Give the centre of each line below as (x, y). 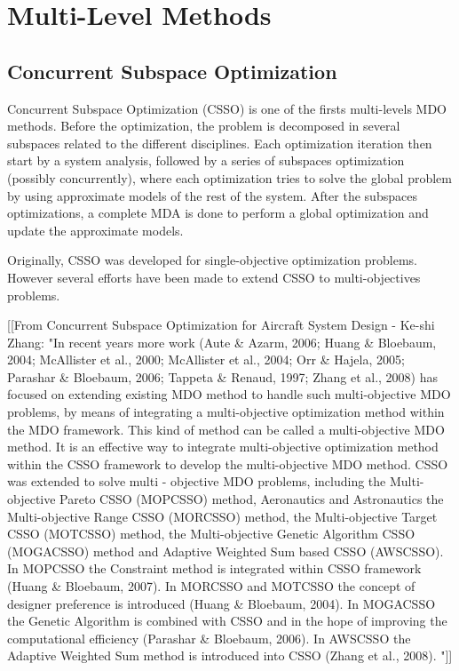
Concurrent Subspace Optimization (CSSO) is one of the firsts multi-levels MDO (227, 108)
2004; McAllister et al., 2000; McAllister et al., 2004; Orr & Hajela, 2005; (206, 359)
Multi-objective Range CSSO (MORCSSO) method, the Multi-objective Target (222, 516)
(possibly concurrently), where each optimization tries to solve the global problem (230, 177)
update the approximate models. (95, 230)
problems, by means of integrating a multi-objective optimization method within (226, 412)
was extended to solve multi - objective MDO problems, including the (197, 481)
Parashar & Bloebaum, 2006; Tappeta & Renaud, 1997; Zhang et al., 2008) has (222, 376)
